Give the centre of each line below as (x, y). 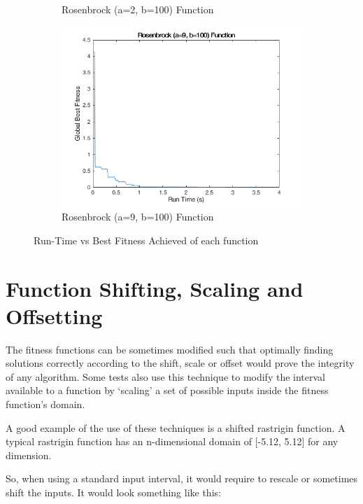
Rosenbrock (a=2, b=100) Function (138, 9)
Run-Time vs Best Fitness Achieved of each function (146, 240)
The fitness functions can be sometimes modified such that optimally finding (170, 349)
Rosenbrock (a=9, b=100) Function (138, 217)
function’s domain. (45, 404)
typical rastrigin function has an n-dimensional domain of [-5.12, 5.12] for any (172, 441)
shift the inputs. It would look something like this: (113, 492)
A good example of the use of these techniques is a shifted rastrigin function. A (176, 427)
